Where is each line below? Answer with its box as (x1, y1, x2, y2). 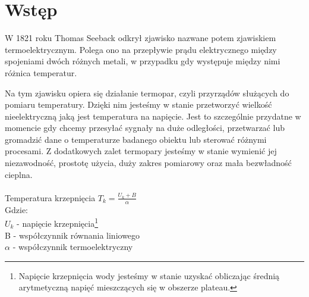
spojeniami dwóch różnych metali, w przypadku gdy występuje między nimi (5, 55, 280, 67)
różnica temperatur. (5, 66, 77, 79)
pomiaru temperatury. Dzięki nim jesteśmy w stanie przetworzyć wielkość (5, 98, 272, 111)
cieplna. (5, 168, 33, 180)
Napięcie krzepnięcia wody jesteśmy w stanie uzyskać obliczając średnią (18, 269, 280, 282)
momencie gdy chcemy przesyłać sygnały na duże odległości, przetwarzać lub (5, 121, 285, 134)
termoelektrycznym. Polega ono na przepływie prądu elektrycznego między (5, 43, 277, 55)
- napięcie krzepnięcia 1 (17, 215, 99, 229)
